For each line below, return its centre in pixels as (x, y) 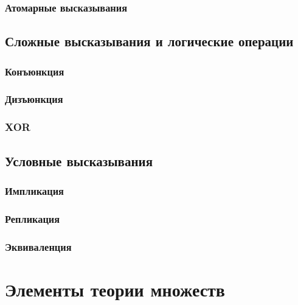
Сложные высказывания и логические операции (149, 41)
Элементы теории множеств (115, 289)
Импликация (34, 190)
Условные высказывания (79, 160)
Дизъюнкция (34, 99)
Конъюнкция (35, 71)
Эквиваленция (38, 246)
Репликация (33, 218)
